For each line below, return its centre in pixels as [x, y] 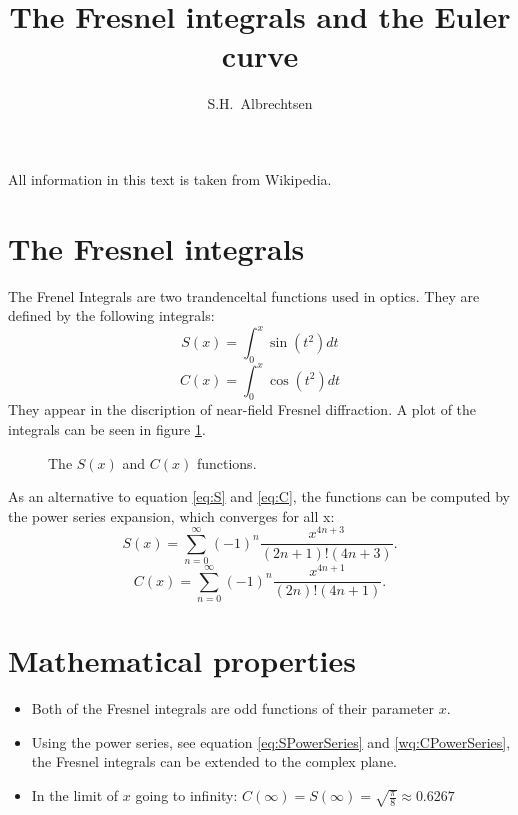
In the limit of [75, 795]
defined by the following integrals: [111, 315]
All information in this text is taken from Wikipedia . [170, 178]
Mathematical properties [182, 660]
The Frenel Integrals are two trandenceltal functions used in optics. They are [244, 295]
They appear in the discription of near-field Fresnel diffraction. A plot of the [242, 409]
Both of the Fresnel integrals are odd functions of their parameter [233, 708]
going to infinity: [186, 795]
